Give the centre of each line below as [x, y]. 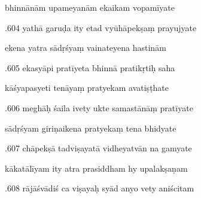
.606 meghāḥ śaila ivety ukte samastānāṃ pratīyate [99, 107]
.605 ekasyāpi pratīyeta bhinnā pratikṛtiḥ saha [90, 67]
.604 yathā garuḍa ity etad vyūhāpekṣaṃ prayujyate [101, 27]
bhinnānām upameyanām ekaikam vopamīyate [90, 7]
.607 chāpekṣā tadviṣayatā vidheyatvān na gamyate [98, 148]
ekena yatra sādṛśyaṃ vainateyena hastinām [86, 48]
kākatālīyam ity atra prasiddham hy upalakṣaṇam [96, 168]
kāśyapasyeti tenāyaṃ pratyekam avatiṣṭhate [87, 88]
